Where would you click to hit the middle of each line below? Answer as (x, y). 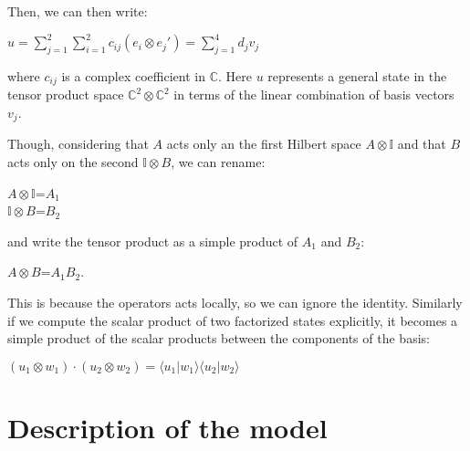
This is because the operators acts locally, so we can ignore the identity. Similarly (235, 302)
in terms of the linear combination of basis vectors (314, 94)
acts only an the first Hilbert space (264, 144)
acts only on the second (73, 161)
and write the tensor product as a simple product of (153, 241)
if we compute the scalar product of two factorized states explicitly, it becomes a (233, 320)
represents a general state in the (357, 75)
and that (422, 144)
